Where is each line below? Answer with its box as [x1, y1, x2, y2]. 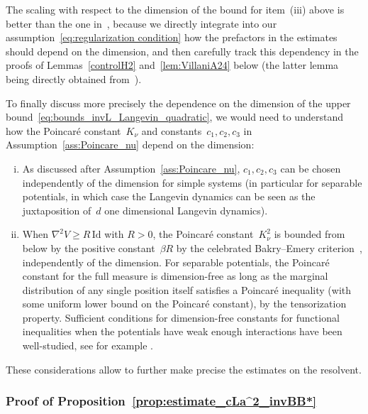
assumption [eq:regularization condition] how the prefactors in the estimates [6, 30, 338, 45]
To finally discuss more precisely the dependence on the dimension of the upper [6, 95, 351, 110]
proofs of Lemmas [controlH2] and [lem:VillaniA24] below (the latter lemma [6, 58, 339, 72]
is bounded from [274, 227, 345, 241]
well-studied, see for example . [22, 338, 153, 353]
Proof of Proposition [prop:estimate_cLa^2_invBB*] [6, 392, 317, 410]
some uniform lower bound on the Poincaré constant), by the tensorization [22, 296, 347, 311]
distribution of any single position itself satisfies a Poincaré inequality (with [22, 282, 352, 297]
